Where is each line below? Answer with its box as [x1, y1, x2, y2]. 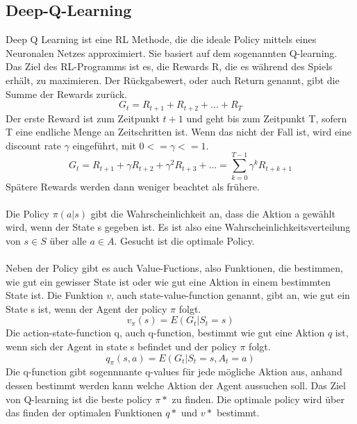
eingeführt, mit [72, 138, 136, 152]
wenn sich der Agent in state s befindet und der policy [6, 339, 237, 354]
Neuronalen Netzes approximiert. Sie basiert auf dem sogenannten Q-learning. [6, 45, 338, 60]
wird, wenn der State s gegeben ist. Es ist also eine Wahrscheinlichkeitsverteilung [6, 220, 351, 234]
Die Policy [6, 206, 49, 220]
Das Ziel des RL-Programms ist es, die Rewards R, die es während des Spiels [6, 59, 333, 74]
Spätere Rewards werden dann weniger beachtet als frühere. [6, 179, 260, 193]
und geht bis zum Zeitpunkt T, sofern [186, 111, 347, 125]
